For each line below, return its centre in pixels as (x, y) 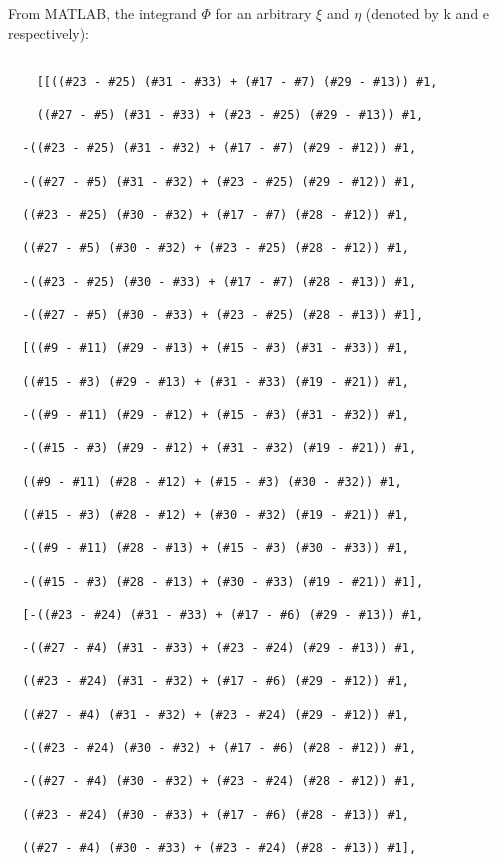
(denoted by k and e (427, 13)
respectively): (49, 32)
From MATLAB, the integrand (102, 13)
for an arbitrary (263, 13)
